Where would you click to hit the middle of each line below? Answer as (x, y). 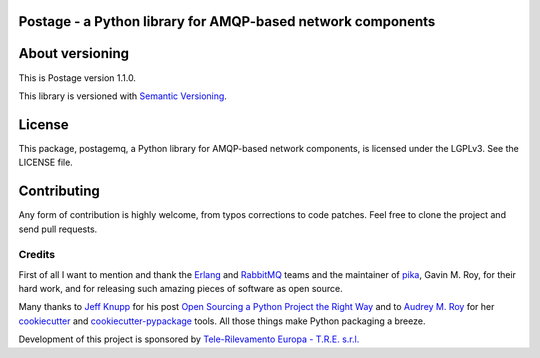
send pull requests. (58, 229)
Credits (36, 255)
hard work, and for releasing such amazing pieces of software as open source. (181, 289)
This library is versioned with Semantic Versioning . (122, 96)
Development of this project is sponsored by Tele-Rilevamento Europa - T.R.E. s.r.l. (189, 339)
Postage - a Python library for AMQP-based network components (227, 21)
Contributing (59, 191)
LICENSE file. (46, 162)
